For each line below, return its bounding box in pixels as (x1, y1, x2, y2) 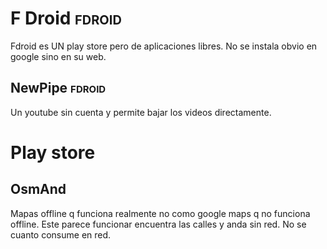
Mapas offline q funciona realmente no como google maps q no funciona (10, 207, 311, 219)
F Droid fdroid (10, 7, 122, 30)
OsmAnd (10, 181, 67, 198)
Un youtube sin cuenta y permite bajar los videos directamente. (10, 106, 272, 118)
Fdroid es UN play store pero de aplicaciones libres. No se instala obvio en (10, 40, 318, 52)
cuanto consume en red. (10, 228, 112, 241)
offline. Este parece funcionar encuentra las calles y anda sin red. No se (10, 218, 307, 230)
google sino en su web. (10, 50, 107, 62)
